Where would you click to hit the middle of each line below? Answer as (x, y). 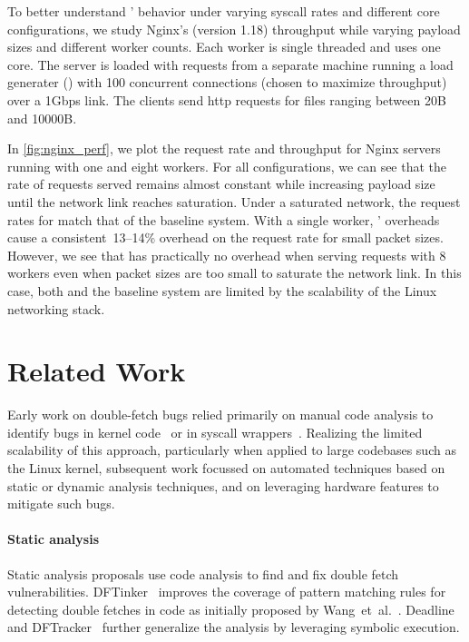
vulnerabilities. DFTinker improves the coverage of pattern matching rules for (227, 592)
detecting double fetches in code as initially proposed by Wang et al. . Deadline (231, 609)
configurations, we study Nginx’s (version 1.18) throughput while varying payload (234, 29)
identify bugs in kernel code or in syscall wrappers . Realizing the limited (215, 432)
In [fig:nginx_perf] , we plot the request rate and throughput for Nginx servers (224, 148)
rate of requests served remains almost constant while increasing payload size (221, 184)
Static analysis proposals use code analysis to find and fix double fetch (203, 573)
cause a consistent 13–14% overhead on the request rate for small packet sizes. (225, 237)
